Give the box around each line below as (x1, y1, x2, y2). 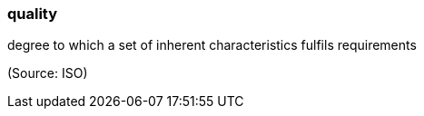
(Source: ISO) (7, 65, 88, 82)
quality (7, 5, 58, 23)
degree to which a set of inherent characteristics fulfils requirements (7, 37, 417, 53)
